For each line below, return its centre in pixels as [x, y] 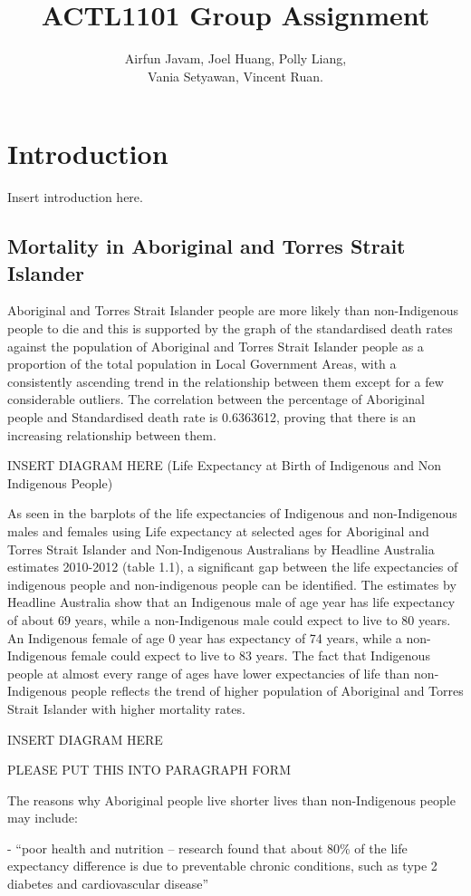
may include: [43, 818]
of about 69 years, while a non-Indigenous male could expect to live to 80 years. [229, 619]
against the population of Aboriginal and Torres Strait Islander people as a [216, 346]
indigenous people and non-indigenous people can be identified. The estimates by [232, 584]
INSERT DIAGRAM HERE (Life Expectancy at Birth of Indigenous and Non [224, 465]
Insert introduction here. [75, 197]
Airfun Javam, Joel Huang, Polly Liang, [235, 58]
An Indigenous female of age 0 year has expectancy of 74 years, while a [205, 637]
